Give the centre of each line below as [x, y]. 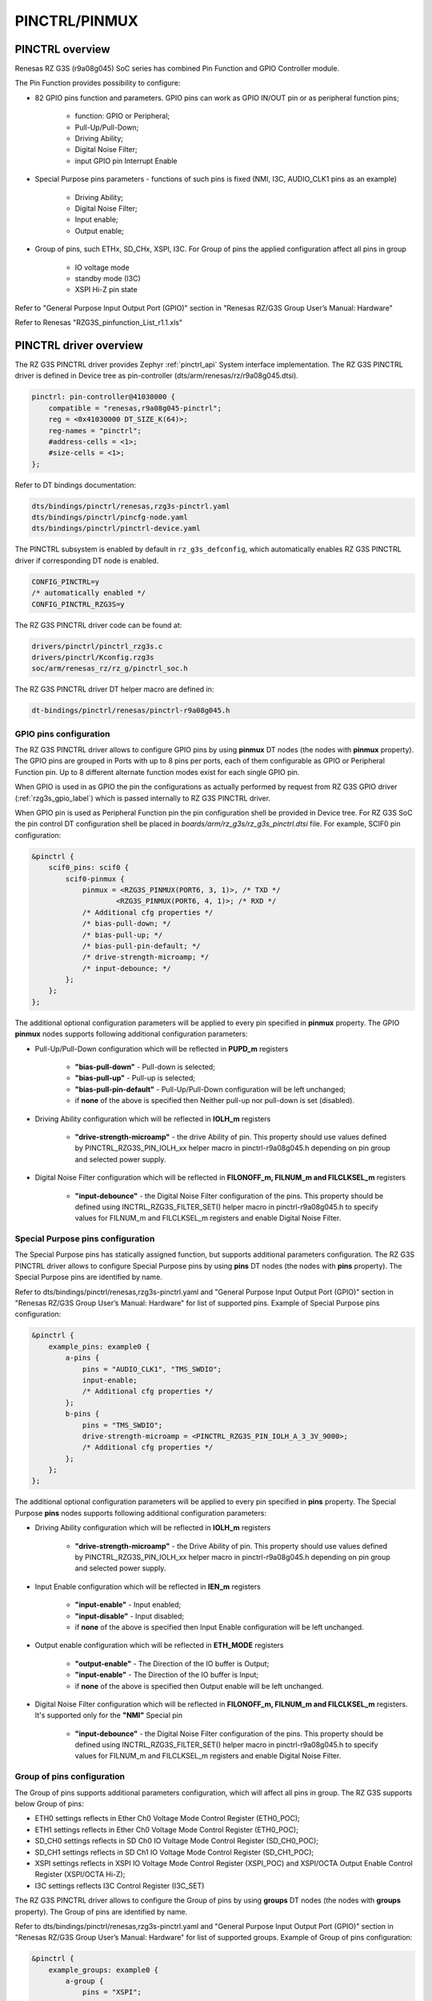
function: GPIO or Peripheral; [122, 116]
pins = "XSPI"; [112, 1992]
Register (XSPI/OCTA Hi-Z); [80, 1875]
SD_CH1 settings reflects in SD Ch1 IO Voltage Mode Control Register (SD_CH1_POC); [174, 1852]
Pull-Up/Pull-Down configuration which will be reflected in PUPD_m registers [162, 1049]
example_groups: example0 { [104, 1970]
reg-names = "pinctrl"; [95, 431]
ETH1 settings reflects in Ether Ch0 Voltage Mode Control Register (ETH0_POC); [167, 1830]
